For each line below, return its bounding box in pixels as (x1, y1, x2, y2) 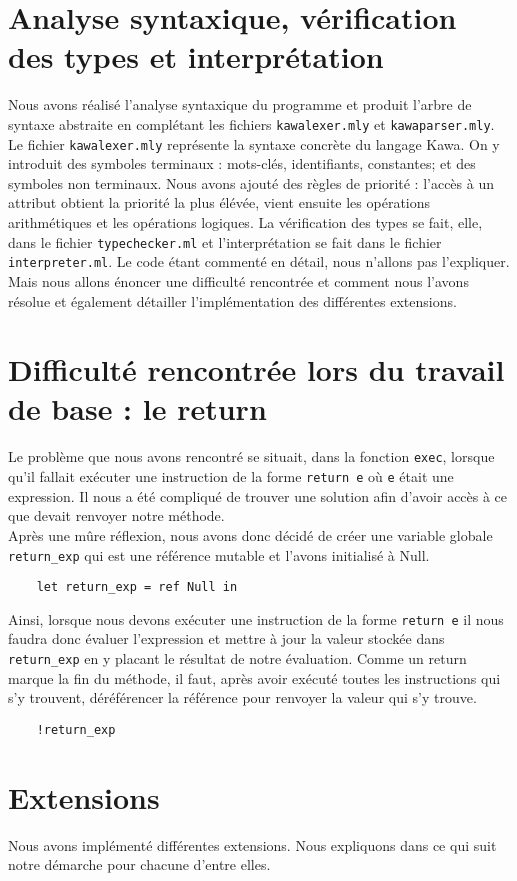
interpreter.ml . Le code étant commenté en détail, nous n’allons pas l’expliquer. (8, 251, 510, 272)
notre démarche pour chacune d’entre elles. (8, 854, 271, 875)
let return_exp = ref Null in (36, 580, 238, 595)
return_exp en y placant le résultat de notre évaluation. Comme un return (8, 648, 467, 669)
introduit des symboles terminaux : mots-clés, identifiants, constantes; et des (8, 153, 476, 174)
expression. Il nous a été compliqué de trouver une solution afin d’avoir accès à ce (8, 485, 508, 506)
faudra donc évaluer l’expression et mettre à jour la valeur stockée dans (8, 628, 445, 649)
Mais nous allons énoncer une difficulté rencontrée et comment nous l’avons (8, 270, 469, 291)
